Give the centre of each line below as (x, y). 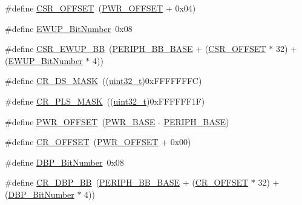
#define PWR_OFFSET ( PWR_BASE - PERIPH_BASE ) (117, 121)
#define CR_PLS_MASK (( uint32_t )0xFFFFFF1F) (105, 101)
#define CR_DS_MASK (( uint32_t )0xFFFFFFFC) (103, 81)
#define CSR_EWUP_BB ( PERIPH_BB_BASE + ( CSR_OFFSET (136, 49)
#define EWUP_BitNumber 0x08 (69, 28)
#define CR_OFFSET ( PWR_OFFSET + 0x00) (98, 142)
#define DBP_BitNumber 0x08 (64, 162)
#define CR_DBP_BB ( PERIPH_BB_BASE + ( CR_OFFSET (127, 182)
